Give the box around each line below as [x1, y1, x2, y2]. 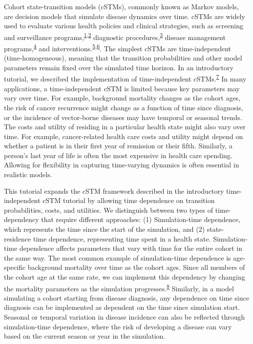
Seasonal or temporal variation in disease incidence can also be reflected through [4, 312, 245, 322]
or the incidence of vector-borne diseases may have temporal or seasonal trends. [4, 112, 242, 122]
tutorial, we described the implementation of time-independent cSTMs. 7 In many [4, 72, 247, 84]
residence [4, 233, 31, 243]
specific [4, 262, 26, 272]
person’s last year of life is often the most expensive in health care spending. [4, 150, 232, 160]
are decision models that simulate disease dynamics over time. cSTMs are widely [4, 11, 245, 21]
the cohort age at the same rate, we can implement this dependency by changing [4, 272, 245, 282]
